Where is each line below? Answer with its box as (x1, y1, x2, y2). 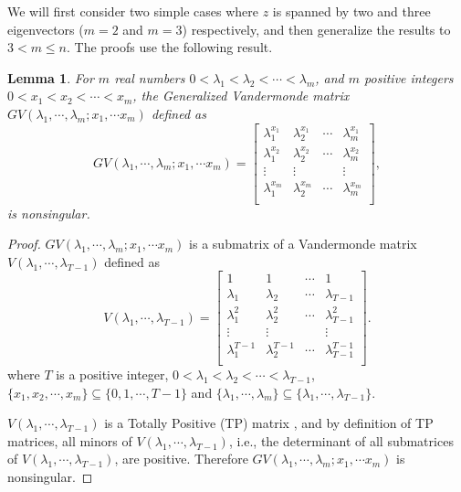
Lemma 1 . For (7, 68, 94, 87)
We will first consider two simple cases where (7, 2, 259, 20)
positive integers (364, 68, 454, 87)
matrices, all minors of (7, 431, 132, 450)
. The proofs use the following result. (67, 37, 273, 57)
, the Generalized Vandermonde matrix (132, 86, 350, 105)
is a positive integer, (56, 365, 169, 384)
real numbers (114, 68, 185, 87)
